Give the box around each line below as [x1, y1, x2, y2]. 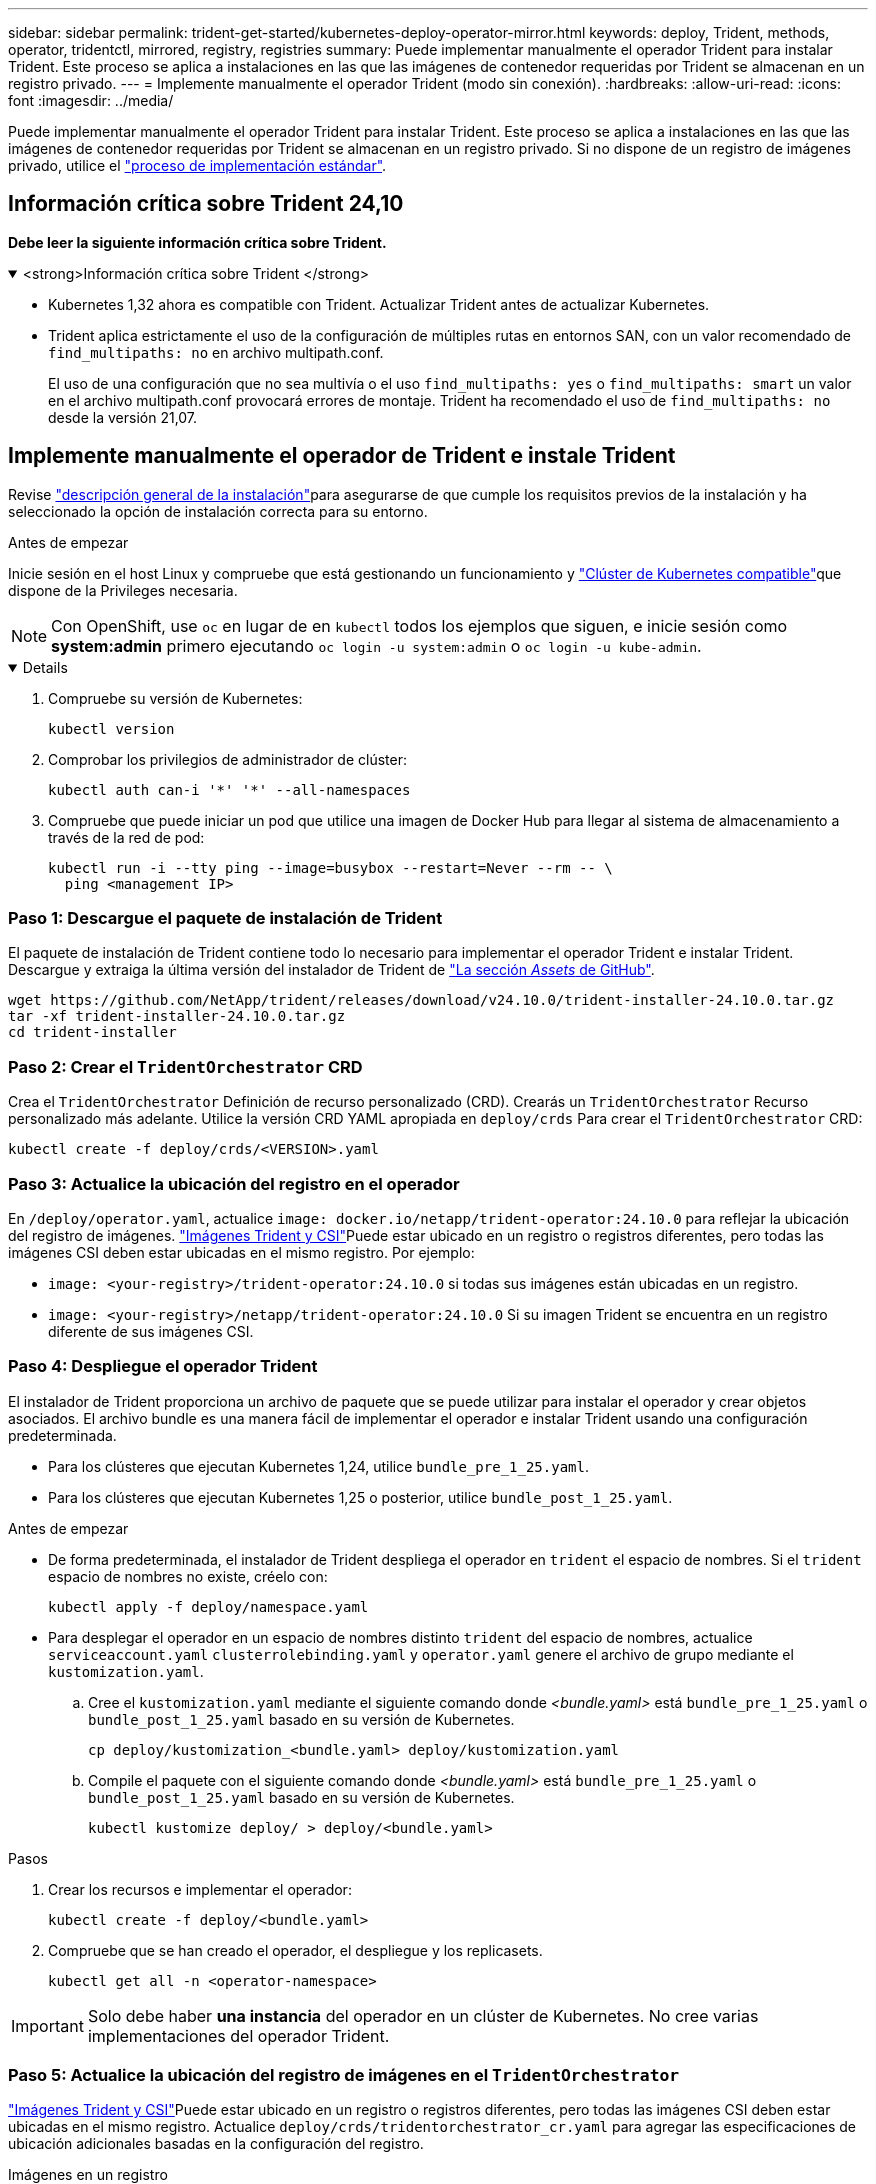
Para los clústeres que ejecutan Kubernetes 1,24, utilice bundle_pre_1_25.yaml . [48, 1457, 589, 1475]
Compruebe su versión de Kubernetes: [48, 689, 303, 707]
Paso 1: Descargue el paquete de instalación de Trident [8, 908, 443, 929]
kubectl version [48, 720, 175, 737]
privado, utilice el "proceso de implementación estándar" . [8, 157, 387, 174]
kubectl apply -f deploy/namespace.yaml [48, 1598, 369, 1615]
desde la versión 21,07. [48, 408, 198, 426]
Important [11, 2015, 84, 2036]
